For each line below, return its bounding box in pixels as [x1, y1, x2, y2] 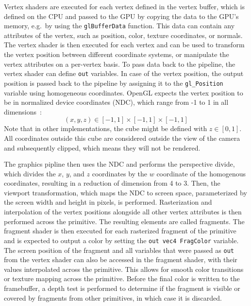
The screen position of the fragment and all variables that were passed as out [4, 245, 234, 255]
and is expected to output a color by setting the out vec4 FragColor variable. [4, 235, 239, 245]
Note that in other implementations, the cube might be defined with [4, 123, 207, 134]
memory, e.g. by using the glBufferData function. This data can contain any [4, 20, 235, 31]
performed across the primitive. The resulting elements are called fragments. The [4, 216, 245, 226]
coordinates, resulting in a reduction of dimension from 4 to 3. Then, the [4, 178, 220, 188]
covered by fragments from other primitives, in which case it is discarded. [4, 292, 222, 303]
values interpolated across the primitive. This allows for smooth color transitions [4, 264, 244, 274]
